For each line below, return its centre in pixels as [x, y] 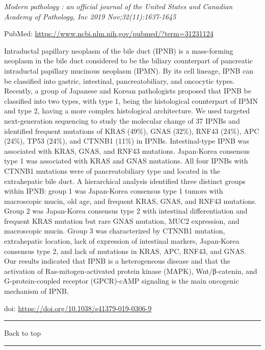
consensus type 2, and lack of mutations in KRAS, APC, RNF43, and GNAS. [125, 251]
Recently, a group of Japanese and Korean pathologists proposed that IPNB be [128, 91]
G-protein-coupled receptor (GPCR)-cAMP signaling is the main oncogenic [122, 281]
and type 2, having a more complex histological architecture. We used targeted [127, 111]
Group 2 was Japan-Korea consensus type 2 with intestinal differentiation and [126, 211]
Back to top [23, 333]
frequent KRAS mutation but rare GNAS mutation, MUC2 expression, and [122, 220]
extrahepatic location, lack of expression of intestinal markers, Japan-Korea [122, 241]
